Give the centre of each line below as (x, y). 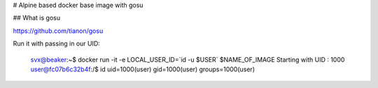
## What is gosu (37, 18)
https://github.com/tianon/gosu (58, 31)
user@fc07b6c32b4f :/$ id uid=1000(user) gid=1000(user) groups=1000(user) (143, 69)
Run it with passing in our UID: (57, 44)
